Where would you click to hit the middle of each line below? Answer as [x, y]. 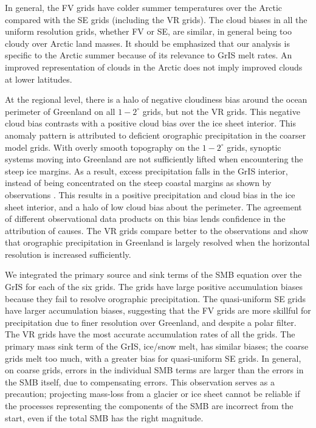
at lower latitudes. [39, 79]
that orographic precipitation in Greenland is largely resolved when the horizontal [157, 242]
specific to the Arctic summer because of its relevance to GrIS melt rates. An [149, 55]
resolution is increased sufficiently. [68, 254]
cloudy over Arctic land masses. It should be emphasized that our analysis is [147, 43]
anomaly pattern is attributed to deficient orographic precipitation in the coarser [156, 135]
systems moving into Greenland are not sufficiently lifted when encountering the [154, 159]
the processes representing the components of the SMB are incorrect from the [149, 406]
